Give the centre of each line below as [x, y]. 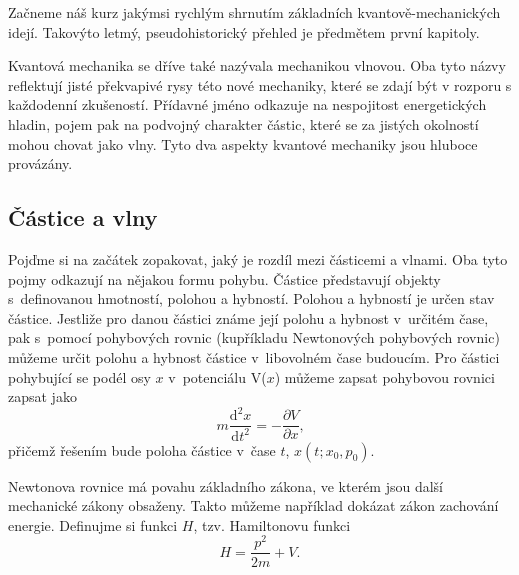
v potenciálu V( [217, 376]
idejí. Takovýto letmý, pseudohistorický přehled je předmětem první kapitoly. [244, 31]
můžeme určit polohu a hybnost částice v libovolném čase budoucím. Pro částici [254, 356]
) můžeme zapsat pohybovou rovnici [384, 376]
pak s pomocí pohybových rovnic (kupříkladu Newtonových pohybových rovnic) [254, 337]
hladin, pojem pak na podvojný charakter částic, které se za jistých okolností [243, 123]
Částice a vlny [83, 217]
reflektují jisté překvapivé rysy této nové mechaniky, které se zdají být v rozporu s [260, 84]
